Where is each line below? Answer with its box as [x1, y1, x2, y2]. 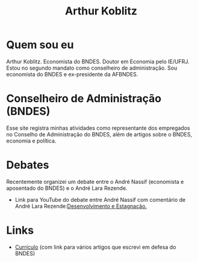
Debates [6, 158, 49, 172]
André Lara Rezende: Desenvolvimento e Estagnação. [14, 203, 147, 210]
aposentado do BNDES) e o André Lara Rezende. [6, 184, 128, 192]
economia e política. [6, 137, 57, 144]
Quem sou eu [6, 38, 74, 52]
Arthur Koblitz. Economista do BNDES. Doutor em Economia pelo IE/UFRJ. [6, 58, 190, 65]
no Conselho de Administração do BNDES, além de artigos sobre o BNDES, [6, 130, 193, 138]
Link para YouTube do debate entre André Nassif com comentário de [14, 196, 186, 203]
